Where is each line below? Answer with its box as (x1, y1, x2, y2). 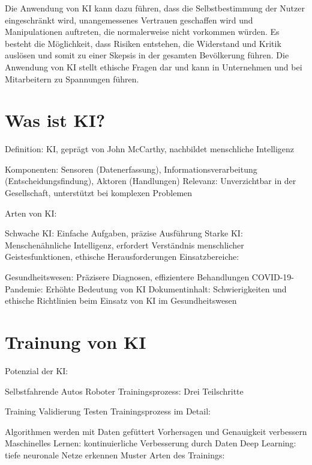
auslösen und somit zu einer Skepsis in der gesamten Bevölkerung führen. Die (5, 49, 289, 61)
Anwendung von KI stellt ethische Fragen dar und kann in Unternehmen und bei (5, 60, 302, 73)
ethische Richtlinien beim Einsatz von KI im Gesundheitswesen (5, 294, 237, 307)
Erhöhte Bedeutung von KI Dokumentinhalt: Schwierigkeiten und (46, 282, 287, 295)
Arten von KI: (5, 206, 57, 219)
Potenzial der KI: (5, 364, 68, 377)
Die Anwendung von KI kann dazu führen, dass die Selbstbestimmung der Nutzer (5, 2, 305, 14)
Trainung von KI (5, 330, 146, 354)
